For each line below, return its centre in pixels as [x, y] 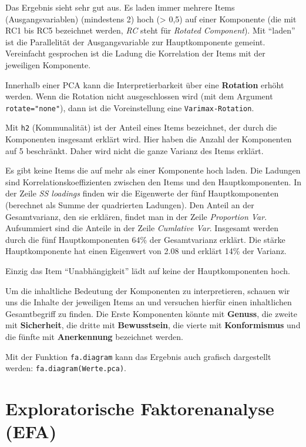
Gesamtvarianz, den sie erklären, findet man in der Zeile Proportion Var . [136, 216]
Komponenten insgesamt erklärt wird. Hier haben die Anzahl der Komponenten [149, 139]
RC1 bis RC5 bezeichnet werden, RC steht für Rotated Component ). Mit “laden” [150, 30]
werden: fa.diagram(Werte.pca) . [66, 368]
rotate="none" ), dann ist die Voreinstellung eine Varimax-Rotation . [130, 107]
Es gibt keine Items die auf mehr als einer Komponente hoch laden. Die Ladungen [153, 170]
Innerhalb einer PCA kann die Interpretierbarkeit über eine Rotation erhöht [145, 84]
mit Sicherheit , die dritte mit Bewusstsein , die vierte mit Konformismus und [153, 325]
